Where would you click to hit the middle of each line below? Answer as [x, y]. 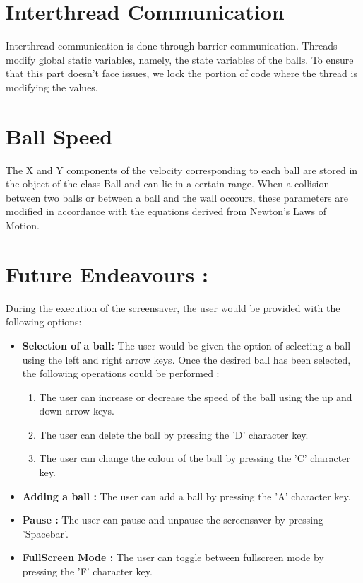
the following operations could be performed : [121, 373]
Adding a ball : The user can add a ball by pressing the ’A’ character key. [186, 496]
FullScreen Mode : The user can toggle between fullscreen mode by [173, 557]
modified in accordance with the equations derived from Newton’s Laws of [166, 211]
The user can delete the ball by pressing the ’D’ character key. [174, 434]
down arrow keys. [77, 411]
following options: [44, 322]
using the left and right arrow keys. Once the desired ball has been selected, [186, 359]
